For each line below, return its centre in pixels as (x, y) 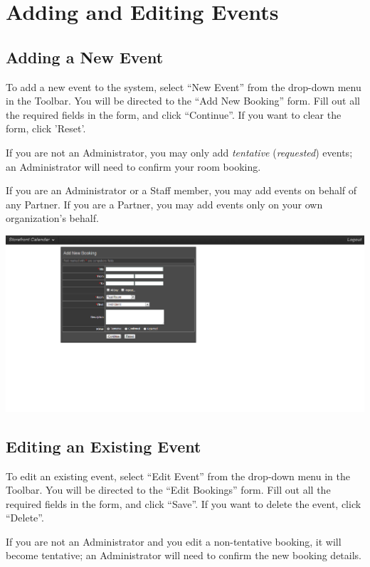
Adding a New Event (85, 57)
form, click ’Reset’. (46, 128)
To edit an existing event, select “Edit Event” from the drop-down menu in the (178, 476)
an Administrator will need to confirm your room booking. (133, 166)
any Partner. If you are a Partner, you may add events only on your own (164, 204)
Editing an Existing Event (104, 446)
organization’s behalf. (52, 218)
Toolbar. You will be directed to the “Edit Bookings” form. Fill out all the (168, 490)
